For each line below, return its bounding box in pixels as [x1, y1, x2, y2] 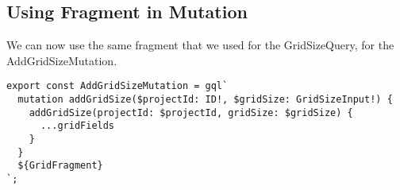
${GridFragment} [17, 160, 103, 172]
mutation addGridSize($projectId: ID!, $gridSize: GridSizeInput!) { [17, 94, 393, 106]
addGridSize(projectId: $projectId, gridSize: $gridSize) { [29, 107, 353, 118]
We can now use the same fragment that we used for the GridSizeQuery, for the [6, 37, 394, 53]
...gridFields [40, 120, 115, 132]
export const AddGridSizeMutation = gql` [6, 80, 229, 92]
